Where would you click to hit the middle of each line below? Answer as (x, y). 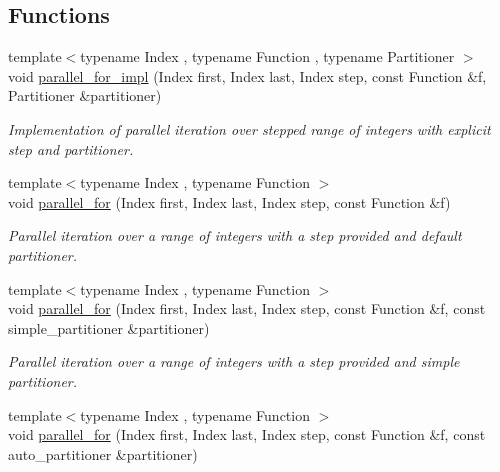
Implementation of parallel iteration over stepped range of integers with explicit (249, 128)
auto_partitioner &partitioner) (103, 453)
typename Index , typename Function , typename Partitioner (267, 56)
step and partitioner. (71, 148)
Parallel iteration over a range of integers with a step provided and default (235, 235)
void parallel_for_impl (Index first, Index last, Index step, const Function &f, (247, 75)
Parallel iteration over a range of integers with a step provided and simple (234, 361)
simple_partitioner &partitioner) (109, 327)
